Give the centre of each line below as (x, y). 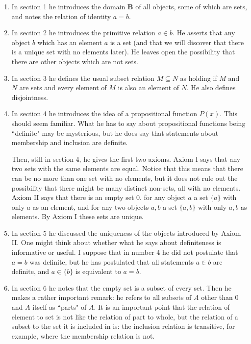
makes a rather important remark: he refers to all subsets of (101, 297)
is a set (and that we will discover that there (177, 42)
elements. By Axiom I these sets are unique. (78, 216)
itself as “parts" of (60, 307)
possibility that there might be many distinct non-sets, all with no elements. (126, 187)
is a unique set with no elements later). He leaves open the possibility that (123, 52)
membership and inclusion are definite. (70, 142)
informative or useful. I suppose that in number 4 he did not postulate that (125, 252)
